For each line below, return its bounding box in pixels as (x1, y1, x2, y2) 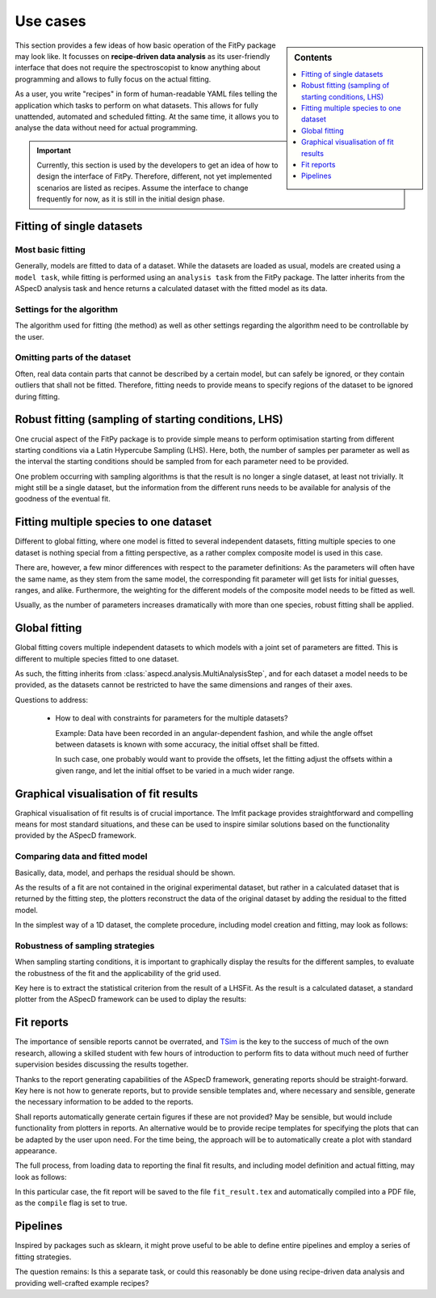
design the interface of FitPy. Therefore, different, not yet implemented (36, 171, 272, 181)
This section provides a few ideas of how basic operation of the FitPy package (15, 40, 276, 50)
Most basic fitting (15, 244, 86, 256)
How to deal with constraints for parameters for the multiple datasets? (55, 713, 288, 723)
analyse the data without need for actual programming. (15, 123, 198, 133)
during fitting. (15, 391, 61, 401)
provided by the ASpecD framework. (15, 831, 137, 840)
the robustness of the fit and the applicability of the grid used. (15, 968, 221, 978)
